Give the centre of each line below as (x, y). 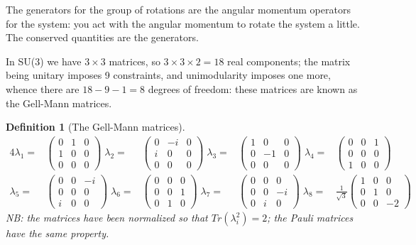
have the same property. (58, 233)
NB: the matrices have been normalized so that (107, 218)
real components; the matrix (289, 61)
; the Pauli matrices (310, 218)
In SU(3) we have (44, 61)
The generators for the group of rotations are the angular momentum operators (178, 9)
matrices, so (135, 61)
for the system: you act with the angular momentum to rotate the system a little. (183, 23)
